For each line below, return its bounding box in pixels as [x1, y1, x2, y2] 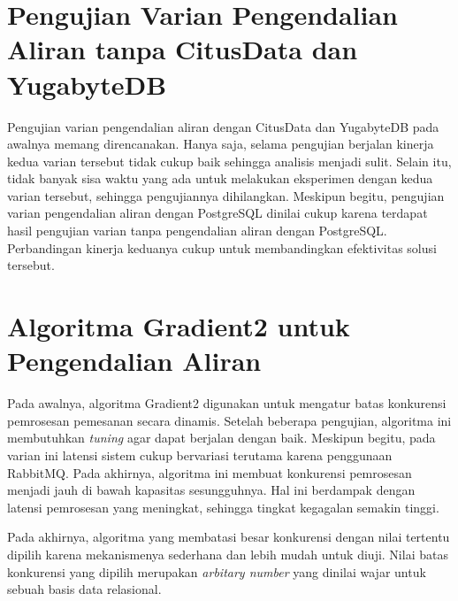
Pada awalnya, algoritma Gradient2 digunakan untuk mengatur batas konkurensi [7, 394, 447, 412]
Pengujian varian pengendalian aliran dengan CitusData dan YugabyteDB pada [7, 117, 439, 135]
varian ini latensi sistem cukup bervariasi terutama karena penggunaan [7, 445, 393, 464]
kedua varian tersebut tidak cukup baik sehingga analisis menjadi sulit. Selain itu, [7, 151, 452, 170]
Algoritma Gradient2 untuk [7, 308, 350, 344]
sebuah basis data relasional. [7, 580, 162, 598]
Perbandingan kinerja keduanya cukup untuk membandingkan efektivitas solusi [7, 238, 437, 257]
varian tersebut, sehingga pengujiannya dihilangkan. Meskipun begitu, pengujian [7, 186, 445, 204]
